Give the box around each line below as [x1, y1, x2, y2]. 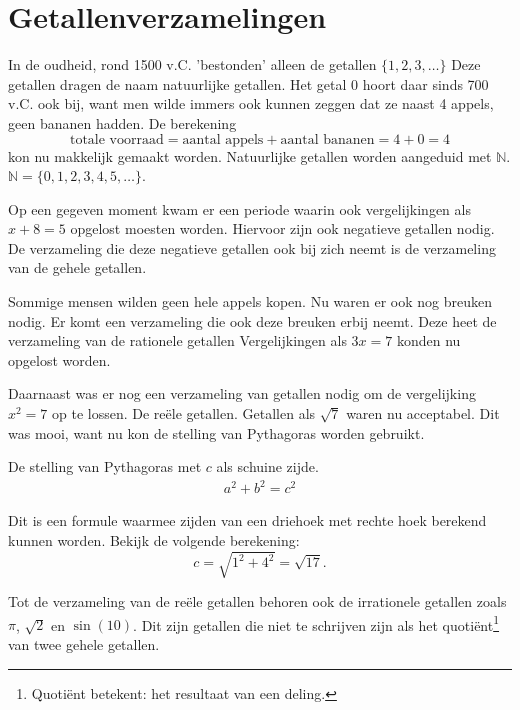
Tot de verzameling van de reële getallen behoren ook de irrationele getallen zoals [8, 591, 507, 612]
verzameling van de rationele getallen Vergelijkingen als [8, 330, 347, 351]
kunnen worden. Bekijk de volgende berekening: [8, 529, 300, 550]
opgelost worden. [8, 349, 111, 370]
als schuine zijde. [216, 456, 319, 477]
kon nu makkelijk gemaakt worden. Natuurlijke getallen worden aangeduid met [8, 145, 492, 166]
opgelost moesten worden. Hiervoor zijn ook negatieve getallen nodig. [70, 218, 495, 239]
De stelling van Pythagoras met [8, 456, 202, 477]
